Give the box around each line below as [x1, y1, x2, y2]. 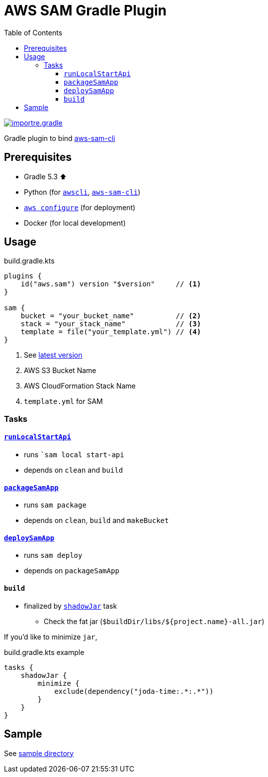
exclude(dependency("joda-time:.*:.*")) [54, 687, 214, 695]
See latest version [24, 351, 83, 360]
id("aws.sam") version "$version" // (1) [20, 280, 201, 288]
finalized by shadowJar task [24, 601, 117, 610]
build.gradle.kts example [4, 647, 85, 656]
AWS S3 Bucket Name [24, 366, 96, 375]
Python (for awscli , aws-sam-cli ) [24, 187, 141, 196]
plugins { [4, 272, 42, 280]
